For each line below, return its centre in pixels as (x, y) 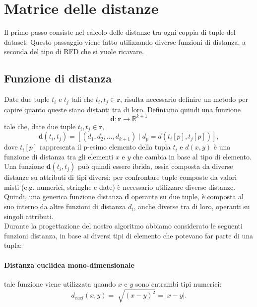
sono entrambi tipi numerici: (178, 283)
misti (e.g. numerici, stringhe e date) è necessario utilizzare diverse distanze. (120, 187)
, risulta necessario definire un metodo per (184, 99)
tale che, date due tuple (40, 126)
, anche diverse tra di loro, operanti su (192, 206)
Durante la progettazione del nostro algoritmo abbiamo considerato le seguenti (123, 226)
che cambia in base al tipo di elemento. (192, 156)
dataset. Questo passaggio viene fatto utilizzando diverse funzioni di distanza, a (125, 41)
